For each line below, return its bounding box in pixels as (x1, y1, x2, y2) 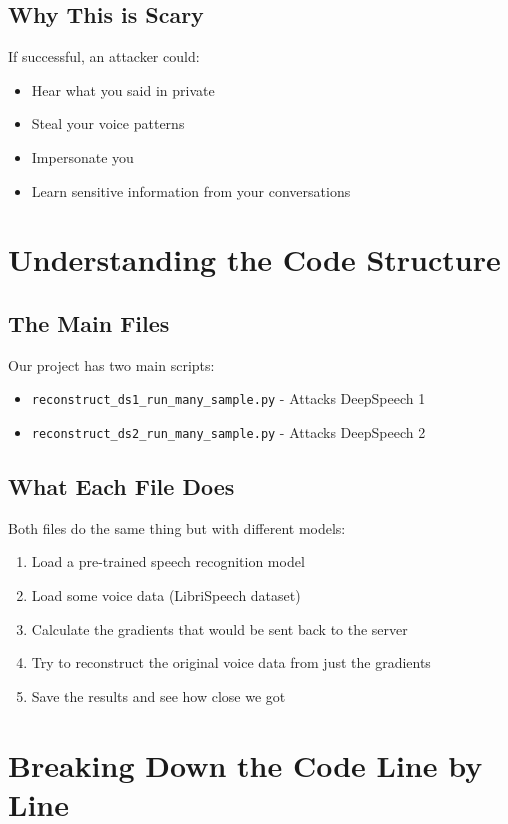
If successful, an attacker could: (8, 46, 200, 67)
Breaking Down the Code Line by (8, 744, 483, 785)
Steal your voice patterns (31, 113, 185, 134)
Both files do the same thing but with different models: (8, 517, 346, 538)
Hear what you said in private (31, 79, 215, 100)
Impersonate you (31, 146, 134, 167)
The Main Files (8, 307, 170, 338)
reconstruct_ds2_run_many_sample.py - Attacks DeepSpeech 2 (31, 422, 426, 442)
